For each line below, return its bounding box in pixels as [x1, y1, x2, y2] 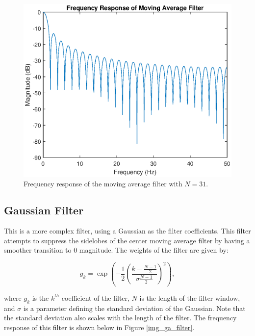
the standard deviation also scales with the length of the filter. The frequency [4, 312, 237, 323]
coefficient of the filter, [61, 292, 129, 303]
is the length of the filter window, [139, 292, 240, 303]
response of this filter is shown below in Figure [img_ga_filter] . [4, 322, 195, 332]
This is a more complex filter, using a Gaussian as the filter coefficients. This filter [4, 226, 251, 236]
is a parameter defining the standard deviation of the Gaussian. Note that [23, 303, 246, 313]
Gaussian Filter [4, 203, 84, 218]
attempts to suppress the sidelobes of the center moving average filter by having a [4, 235, 250, 245]
